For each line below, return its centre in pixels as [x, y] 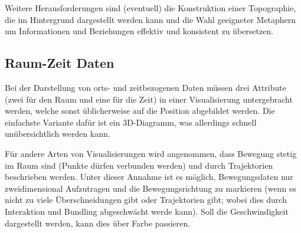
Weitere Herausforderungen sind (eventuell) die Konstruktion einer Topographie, [150, 8]
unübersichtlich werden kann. [58, 134]
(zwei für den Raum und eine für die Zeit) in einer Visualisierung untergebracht [149, 99]
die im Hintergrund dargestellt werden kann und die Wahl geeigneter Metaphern [150, 19]
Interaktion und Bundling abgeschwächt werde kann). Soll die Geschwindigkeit [147, 211]
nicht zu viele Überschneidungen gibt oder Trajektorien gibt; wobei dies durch [146, 200]
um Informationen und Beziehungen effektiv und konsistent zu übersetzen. [139, 31]
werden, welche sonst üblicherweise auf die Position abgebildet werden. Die [140, 111]
